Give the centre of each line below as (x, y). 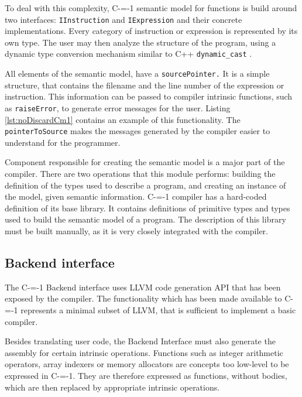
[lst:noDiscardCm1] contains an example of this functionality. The (123, 119)
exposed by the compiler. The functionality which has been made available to (143, 298)
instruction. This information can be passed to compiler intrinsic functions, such (149, 96)
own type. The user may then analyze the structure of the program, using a (140, 42)
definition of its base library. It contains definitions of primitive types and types (147, 208)
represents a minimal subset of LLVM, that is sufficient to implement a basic (158, 309)
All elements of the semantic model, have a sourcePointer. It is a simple (137, 73)
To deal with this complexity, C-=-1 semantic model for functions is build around (151, 8)
